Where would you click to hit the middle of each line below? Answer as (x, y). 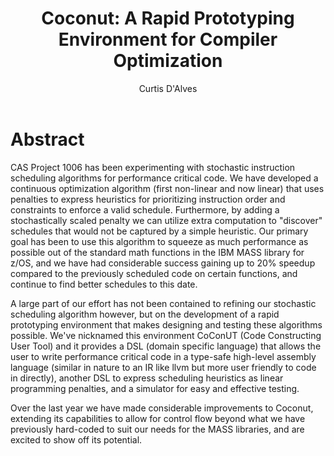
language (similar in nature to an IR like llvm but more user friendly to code (163, 367)
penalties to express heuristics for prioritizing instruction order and (148, 199)
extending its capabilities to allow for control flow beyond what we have (158, 418)
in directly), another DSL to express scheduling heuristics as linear (147, 378)
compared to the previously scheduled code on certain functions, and (154, 273)
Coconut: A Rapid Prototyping (168, 18)
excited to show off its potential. (76, 439)
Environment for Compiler (168, 39)
